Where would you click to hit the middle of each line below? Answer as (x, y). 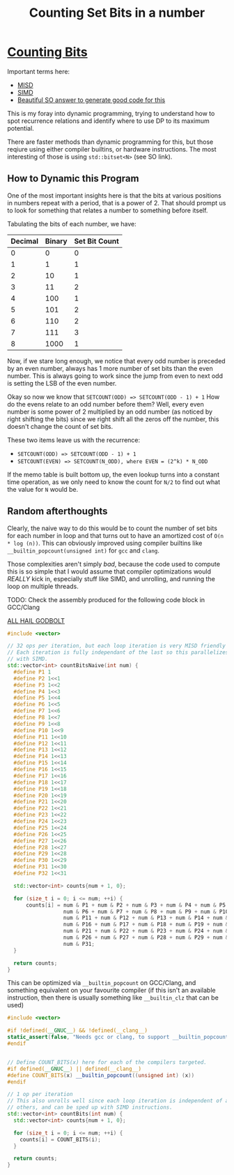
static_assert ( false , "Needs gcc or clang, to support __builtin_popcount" (119, 1037)
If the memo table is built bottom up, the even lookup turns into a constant (113, 474)
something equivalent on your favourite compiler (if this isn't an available (111, 991)
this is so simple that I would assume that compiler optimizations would (109, 571)
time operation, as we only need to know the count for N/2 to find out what (114, 482)
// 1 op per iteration (40, 1095)
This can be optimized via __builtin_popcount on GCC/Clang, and (102, 983)
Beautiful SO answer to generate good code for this (91, 100)
